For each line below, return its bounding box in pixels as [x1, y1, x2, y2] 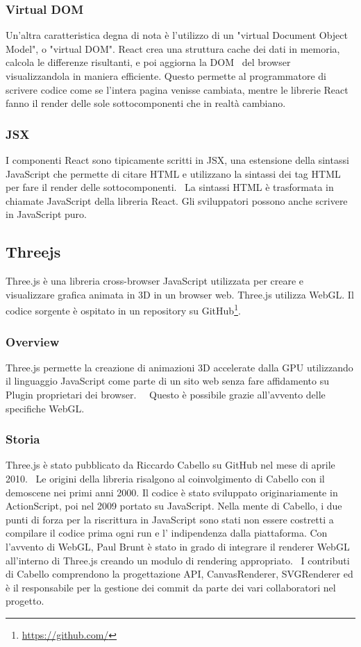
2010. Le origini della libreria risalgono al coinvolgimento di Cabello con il [6, 471, 325, 486]
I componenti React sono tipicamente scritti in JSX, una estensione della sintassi [6, 153, 349, 167]
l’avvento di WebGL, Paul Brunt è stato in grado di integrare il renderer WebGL [6, 539, 350, 553]
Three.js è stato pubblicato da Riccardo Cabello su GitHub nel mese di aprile [6, 457, 335, 472]
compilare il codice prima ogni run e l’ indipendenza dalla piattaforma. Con [6, 526, 328, 540]
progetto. [6, 594, 44, 608]
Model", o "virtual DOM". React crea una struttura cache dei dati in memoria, [6, 41, 340, 56]
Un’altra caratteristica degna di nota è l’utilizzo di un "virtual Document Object [6, 28, 348, 42]
